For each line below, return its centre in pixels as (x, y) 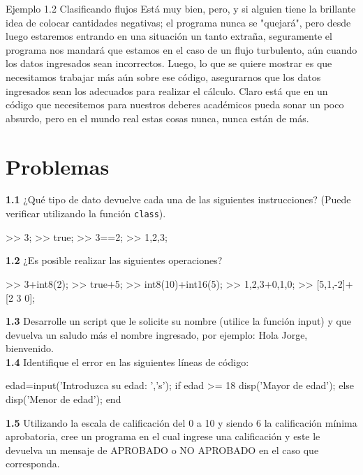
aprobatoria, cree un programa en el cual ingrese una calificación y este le (163, 436)
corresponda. (33, 463)
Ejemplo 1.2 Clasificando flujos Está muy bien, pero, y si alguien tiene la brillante (181, 8)
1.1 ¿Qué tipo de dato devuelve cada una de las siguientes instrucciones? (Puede (178, 199)
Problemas (58, 166)
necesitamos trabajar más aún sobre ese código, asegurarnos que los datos (163, 76)
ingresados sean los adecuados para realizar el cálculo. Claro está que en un (167, 90)
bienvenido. (30, 348)
